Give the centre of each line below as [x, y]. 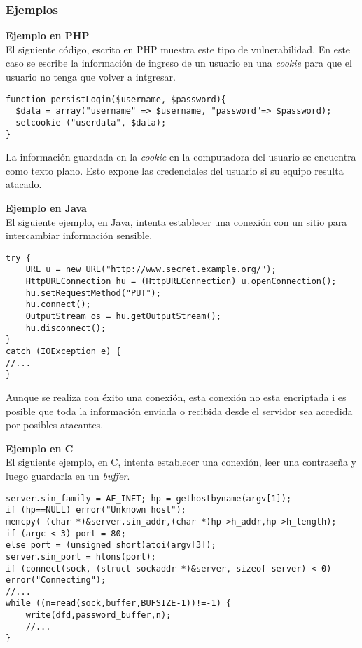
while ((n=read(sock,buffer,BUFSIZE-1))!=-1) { [119, 603]
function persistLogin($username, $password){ [116, 99]
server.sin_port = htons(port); [81, 556]
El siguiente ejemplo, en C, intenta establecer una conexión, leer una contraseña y [181, 462]
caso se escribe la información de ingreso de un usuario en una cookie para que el [179, 63]
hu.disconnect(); [66, 328]
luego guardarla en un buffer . [68, 475]
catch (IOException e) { [63, 352]
